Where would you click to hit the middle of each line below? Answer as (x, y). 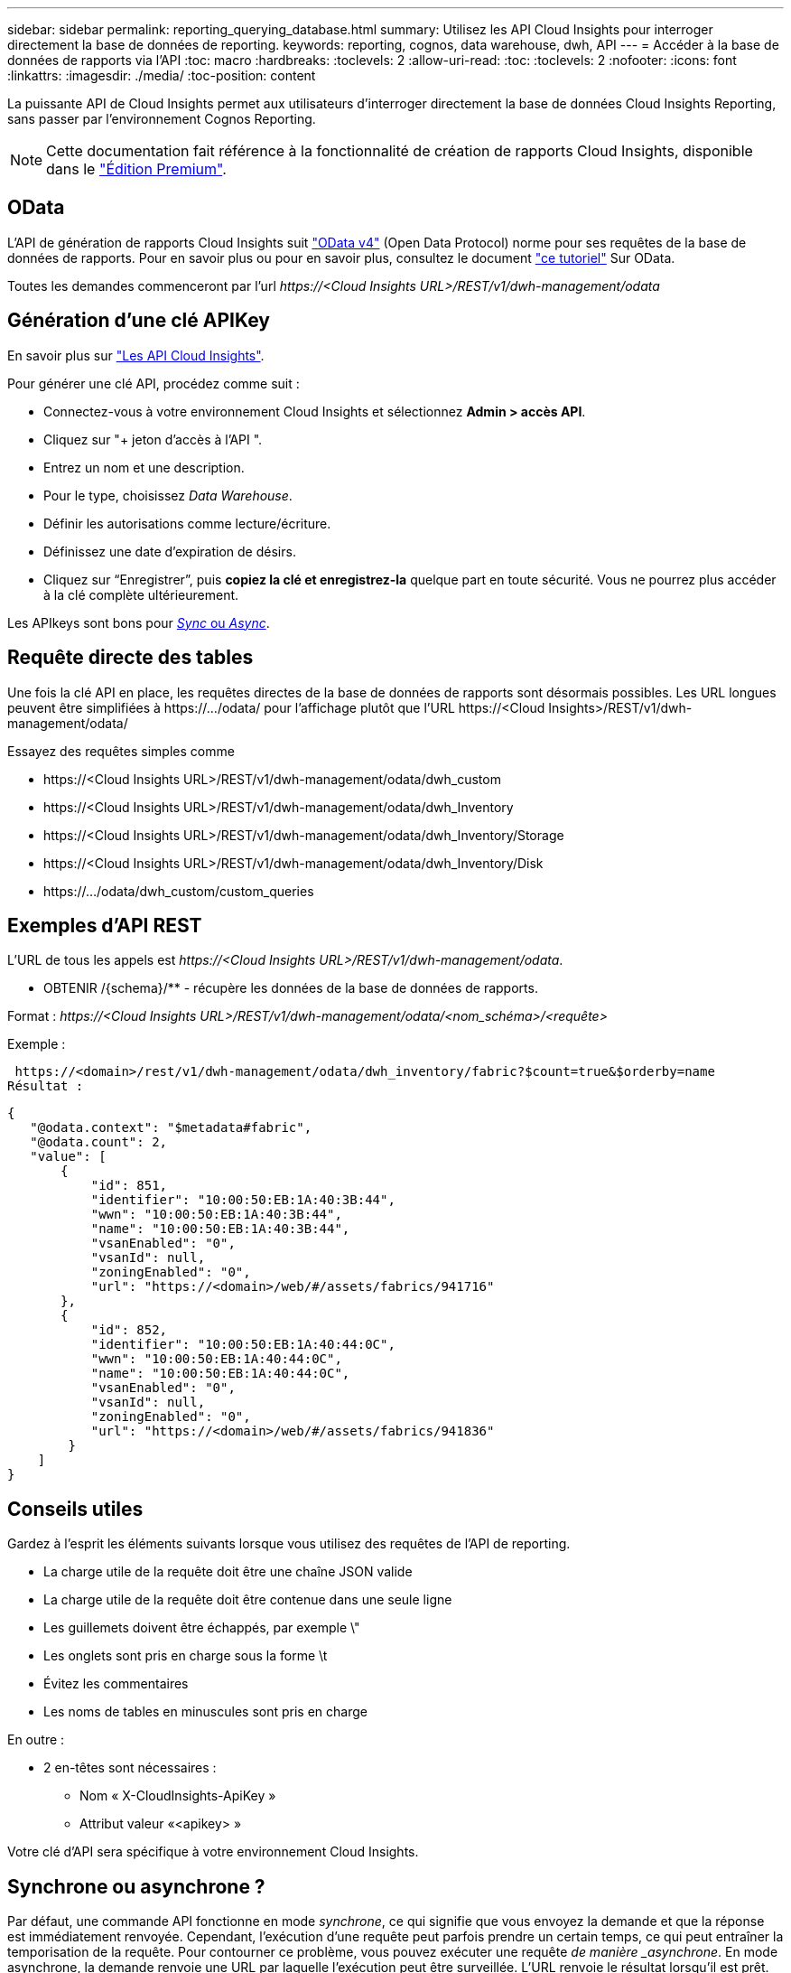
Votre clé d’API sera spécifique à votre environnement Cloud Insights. (213, 1852)
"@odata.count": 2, (99, 1142)
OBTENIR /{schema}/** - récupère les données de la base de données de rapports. (291, 988)
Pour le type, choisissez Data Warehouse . (168, 495)
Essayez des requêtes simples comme (121, 751)
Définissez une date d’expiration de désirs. (170, 551)
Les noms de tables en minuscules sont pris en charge (205, 1712)
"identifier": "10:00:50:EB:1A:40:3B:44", (243, 1200)
